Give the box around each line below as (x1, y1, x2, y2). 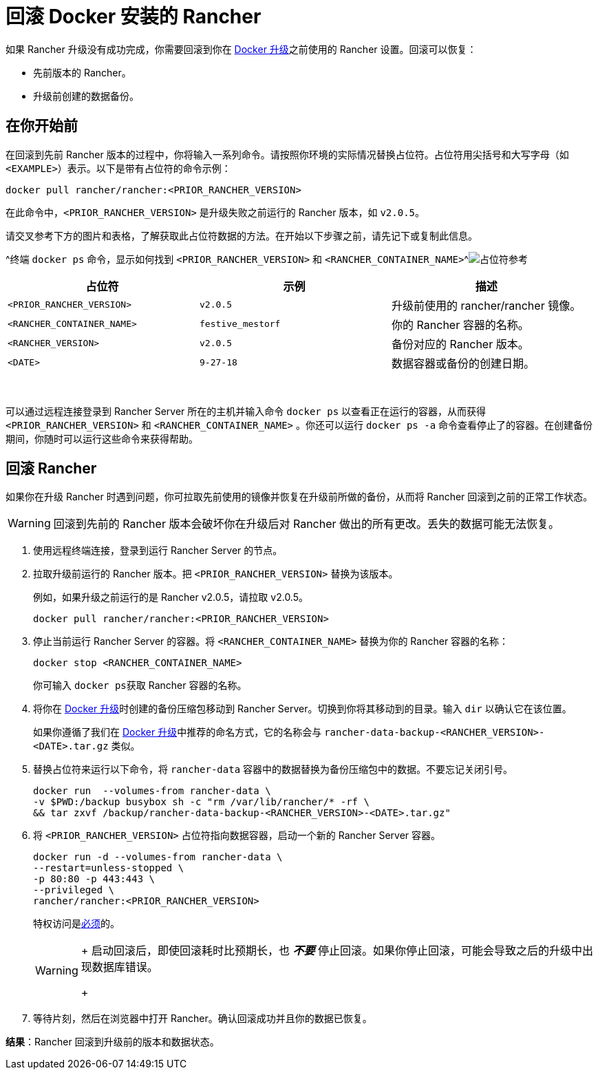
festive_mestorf (200, 319, 281, 330)
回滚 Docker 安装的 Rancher (6, 5, 261, 28)
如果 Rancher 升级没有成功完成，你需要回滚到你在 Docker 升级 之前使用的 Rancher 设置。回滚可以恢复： (6, 43, 477, 55)
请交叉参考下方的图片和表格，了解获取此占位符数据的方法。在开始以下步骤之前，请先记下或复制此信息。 (6, 229, 478, 242)
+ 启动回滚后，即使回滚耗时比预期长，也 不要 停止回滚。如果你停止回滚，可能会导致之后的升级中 (81, 944, 582, 958)
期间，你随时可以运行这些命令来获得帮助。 (6, 432, 198, 445)
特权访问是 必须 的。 (33, 917, 120, 930)
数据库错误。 (92, 960, 158, 975)
